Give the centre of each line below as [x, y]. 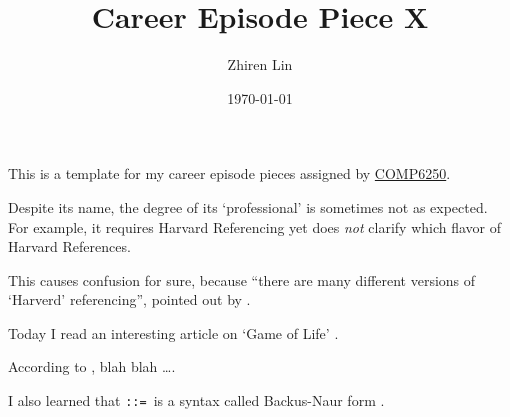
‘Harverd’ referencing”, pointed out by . [129, 299]
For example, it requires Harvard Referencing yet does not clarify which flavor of [255, 226]
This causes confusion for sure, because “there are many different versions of [242, 279]
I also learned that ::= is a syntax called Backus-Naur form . [196, 400]
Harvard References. [69, 246]
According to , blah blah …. [92, 366]
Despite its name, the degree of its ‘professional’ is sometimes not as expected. [248, 206]
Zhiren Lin [260, 64]
